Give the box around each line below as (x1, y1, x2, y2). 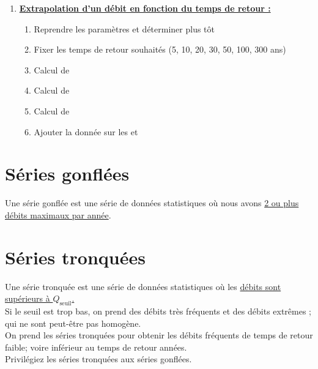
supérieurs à (5, 292, 50, 305)
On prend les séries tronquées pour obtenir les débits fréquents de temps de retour (5, 329, 313, 341)
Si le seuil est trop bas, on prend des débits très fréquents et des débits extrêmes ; (5, 304, 312, 317)
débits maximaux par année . (5, 208, 111, 221)
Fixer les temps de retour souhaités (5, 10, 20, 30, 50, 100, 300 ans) (34, 43, 286, 56)
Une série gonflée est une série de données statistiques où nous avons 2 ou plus (5, 196, 299, 209)
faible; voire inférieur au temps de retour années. (5, 340, 187, 353)
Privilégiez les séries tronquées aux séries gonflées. (5, 352, 192, 365)
